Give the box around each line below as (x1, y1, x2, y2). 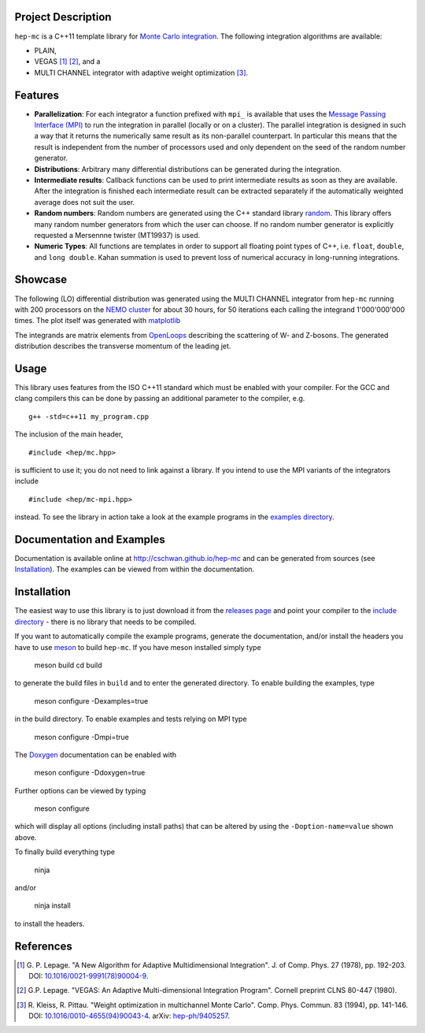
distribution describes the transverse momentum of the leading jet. (14, 341, 231, 351)
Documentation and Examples (14, 533, 165, 546)
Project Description (14, 10, 112, 24)
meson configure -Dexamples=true (34, 696, 149, 705)
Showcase (14, 273, 68, 287)
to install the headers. (14, 919, 85, 928)
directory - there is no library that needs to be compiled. (14, 617, 197, 626)
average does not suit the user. (34, 197, 135, 206)
